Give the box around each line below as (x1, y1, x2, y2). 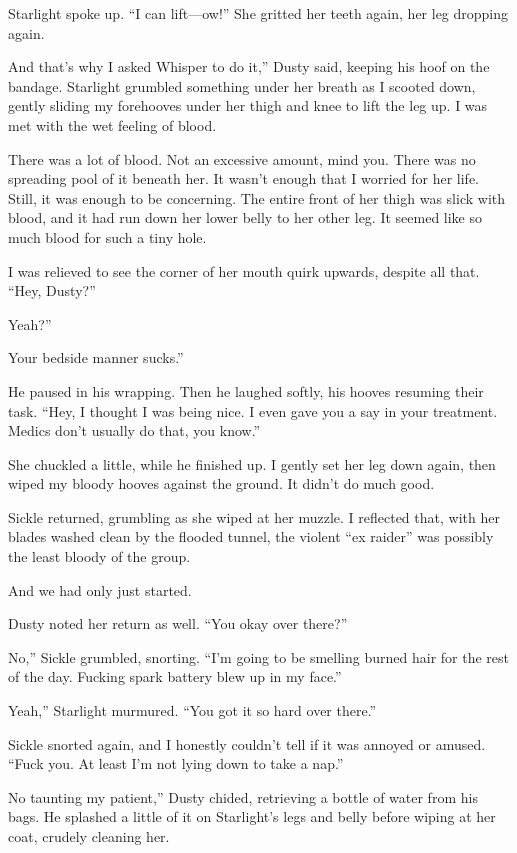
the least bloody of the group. (8, 546, 191, 567)
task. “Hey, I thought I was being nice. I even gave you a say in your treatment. (8, 400, 498, 421)
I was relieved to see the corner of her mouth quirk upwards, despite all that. (8, 260, 480, 281)
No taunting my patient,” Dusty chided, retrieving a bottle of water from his (8, 786, 478, 807)
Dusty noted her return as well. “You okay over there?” (8, 613, 348, 634)
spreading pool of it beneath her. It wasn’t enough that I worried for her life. (8, 168, 479, 189)
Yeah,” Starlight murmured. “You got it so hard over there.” (8, 700, 377, 721)
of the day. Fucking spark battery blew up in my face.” (8, 666, 342, 687)
